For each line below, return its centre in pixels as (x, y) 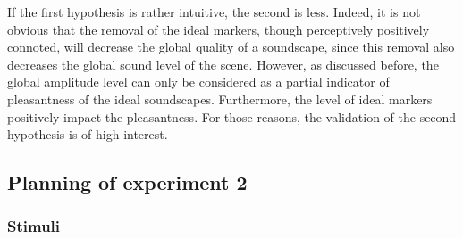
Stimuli (34, 226)
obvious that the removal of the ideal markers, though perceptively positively (219, 29)
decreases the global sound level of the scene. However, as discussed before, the (223, 64)
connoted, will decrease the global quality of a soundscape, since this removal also (231, 47)
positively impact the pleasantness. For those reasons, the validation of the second (232, 116)
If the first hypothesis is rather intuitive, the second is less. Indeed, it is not (214, 12)
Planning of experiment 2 (127, 182)
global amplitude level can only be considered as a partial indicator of (198, 82)
